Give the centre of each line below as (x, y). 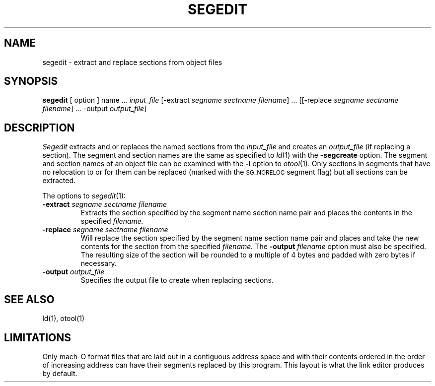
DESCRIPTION (39, 128)
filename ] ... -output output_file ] (95, 109)
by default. (60, 373)
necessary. (99, 263)
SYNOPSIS (31, 81)
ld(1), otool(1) (64, 319)
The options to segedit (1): (84, 196)
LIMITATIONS (38, 337)
